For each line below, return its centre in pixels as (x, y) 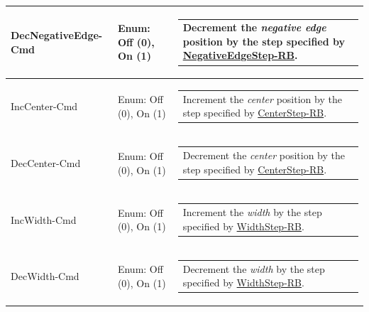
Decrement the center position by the (264, 155)
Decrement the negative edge (254, 27)
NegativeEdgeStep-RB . (240, 55)
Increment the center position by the (262, 98)
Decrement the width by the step (254, 268)
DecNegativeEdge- (57, 34)
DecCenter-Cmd (46, 162)
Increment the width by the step (252, 211)
